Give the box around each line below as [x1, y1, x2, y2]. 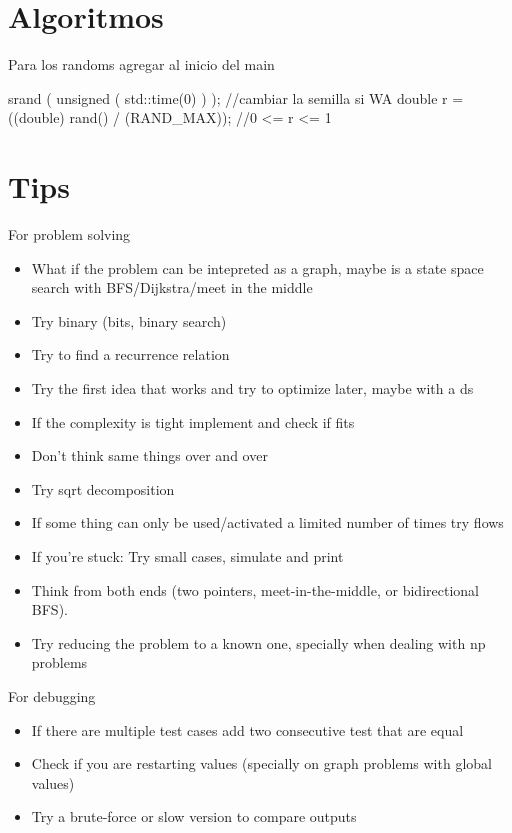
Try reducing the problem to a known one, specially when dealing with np [31, 632, 486, 653]
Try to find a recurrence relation [31, 344, 230, 365]
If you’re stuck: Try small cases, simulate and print [31, 545, 344, 566]
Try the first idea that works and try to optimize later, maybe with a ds [31, 378, 474, 398]
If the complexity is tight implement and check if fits [31, 411, 355, 432]
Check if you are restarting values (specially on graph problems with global [31, 753, 492, 774]
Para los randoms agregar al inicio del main [8, 54, 275, 75]
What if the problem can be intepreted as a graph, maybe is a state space [31, 257, 484, 278]
